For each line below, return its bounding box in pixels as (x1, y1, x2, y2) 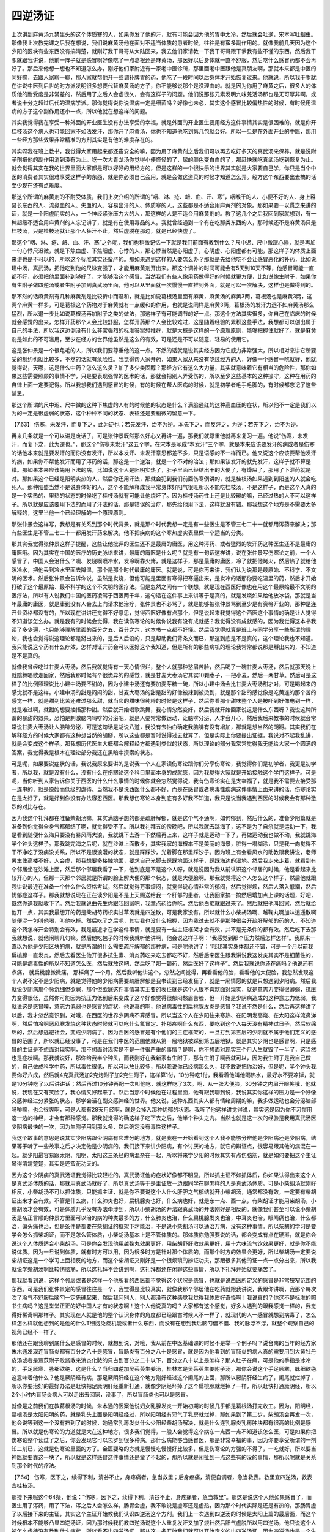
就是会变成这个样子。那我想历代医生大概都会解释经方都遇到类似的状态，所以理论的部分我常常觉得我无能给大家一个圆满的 (11, 740, 317, 748)
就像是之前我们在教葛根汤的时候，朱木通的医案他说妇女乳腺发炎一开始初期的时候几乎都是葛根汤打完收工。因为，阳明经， (11, 1402, 317, 1409)
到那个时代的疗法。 (11, 1462, 60, 1469)
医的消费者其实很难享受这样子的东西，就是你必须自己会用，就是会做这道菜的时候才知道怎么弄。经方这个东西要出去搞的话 (11, 173, 317, 180)
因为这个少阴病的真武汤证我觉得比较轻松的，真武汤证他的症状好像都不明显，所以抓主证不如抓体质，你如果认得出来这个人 (11, 1171, 317, 1178)
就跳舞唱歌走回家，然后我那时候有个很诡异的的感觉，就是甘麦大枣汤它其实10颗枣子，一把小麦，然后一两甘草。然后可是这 (11, 672, 317, 679)
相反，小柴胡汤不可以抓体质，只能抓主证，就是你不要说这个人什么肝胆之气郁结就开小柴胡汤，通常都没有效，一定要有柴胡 (11, 1188, 317, 1196)
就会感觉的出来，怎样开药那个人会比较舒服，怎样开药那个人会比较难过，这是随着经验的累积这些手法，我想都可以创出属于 (11, 319, 317, 326)
